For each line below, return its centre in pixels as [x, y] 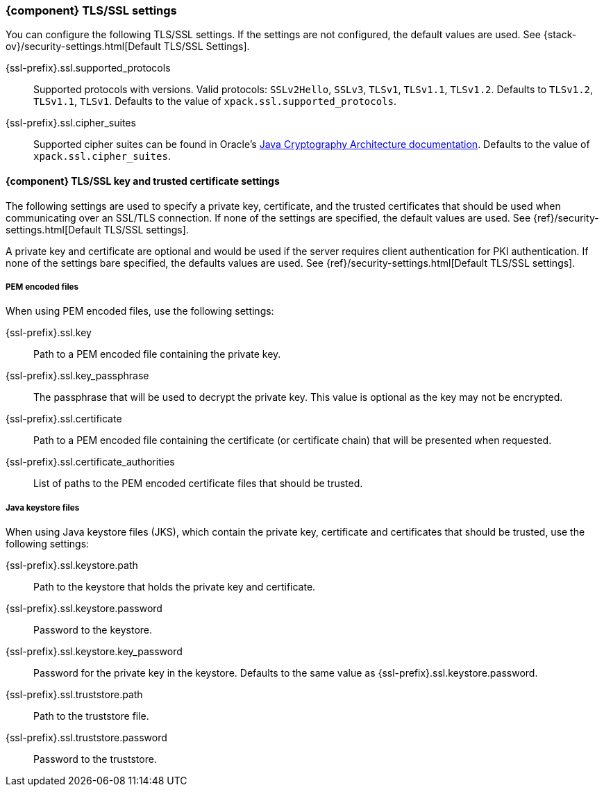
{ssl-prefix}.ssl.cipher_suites [71, 123]
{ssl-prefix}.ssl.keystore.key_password [94, 652]
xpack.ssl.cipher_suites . [102, 156]
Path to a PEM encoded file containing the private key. [157, 354]
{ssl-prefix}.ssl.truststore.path [74, 695]
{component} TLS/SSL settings [91, 10]
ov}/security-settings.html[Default [83, 47]
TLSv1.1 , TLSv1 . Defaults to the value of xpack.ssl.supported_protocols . [215, 101]
